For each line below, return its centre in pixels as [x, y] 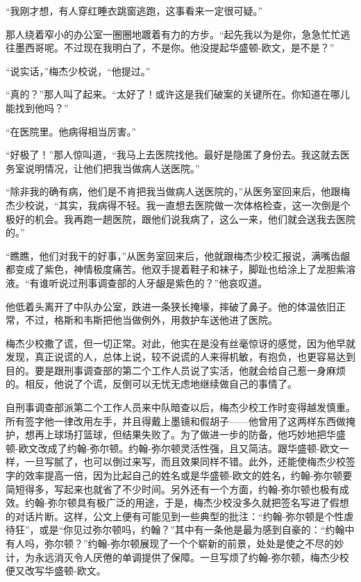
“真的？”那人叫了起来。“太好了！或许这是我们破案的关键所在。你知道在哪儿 [178, 94]
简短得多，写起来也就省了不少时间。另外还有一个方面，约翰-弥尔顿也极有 [173, 489]
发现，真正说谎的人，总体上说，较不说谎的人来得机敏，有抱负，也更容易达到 [180, 357]
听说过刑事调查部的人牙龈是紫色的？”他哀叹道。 [158, 282]
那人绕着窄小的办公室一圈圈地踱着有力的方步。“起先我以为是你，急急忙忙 [173, 34]
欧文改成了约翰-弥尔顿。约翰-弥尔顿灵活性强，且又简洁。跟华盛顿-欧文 [179, 448]
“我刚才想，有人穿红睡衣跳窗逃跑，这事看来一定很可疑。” [134, 10]
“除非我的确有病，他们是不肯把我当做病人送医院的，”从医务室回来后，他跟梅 [178, 191]
